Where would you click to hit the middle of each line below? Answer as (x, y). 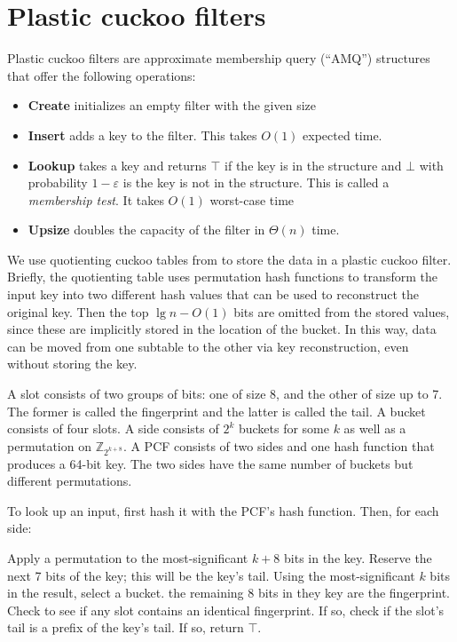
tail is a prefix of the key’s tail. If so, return (126, 627)
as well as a (375, 428)
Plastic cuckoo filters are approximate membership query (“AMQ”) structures (219, 58)
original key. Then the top (78, 311)
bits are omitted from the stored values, (342, 311)
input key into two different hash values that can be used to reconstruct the (213, 294)
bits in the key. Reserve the (358, 557)
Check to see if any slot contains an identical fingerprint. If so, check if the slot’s (226, 610)
